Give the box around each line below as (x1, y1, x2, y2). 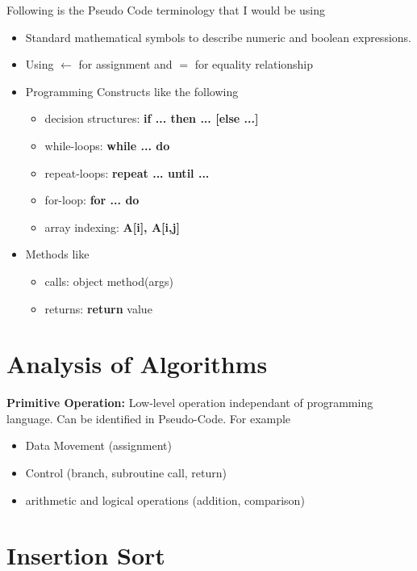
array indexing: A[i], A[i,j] (44, 218, 180, 235)
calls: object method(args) (44, 272, 173, 289)
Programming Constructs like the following (25, 82, 239, 99)
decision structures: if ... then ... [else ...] (44, 110, 259, 127)
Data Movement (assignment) (25, 437, 172, 454)
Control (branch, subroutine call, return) (25, 464, 227, 481)
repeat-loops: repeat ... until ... (44, 164, 210, 181)
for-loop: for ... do (44, 191, 140, 208)
